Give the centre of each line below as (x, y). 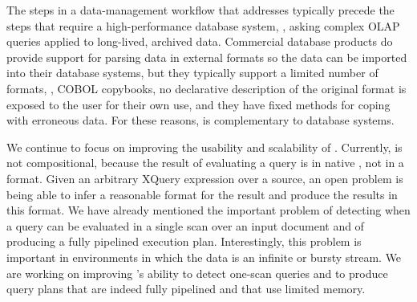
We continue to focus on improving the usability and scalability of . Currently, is (204, 147)
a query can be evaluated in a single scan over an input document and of (185, 225)
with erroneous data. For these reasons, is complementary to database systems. (200, 120)
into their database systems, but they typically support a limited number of (192, 73)
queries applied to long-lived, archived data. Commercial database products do (200, 41)
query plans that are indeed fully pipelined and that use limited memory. (186, 289)
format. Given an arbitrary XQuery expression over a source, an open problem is (205, 178)
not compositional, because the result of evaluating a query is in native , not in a (205, 163)
